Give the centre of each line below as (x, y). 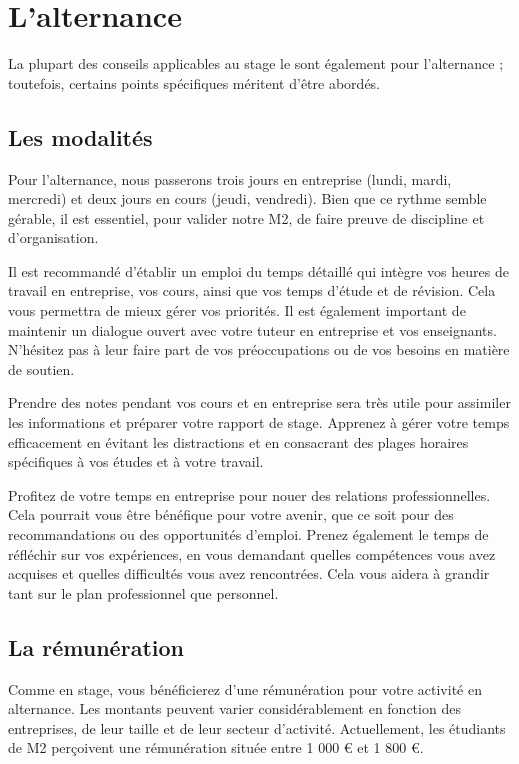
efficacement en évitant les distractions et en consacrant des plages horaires (238, 441)
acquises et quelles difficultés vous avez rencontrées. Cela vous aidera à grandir (249, 573)
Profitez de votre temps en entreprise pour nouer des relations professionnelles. (249, 494)
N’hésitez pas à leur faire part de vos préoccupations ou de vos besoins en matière (259, 349)
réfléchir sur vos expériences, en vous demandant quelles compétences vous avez (252, 553)
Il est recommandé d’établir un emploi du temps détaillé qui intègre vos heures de (258, 270)
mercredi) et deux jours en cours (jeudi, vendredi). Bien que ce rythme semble (247, 198)
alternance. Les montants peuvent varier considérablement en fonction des (234, 708)
